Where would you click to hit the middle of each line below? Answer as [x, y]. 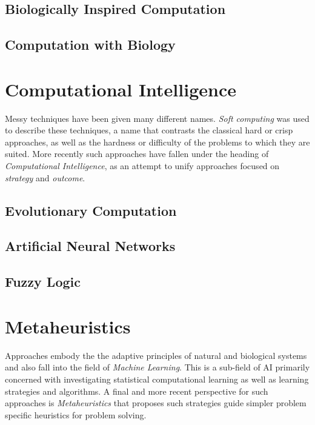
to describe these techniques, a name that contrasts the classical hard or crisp [149, 130]
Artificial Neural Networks [90, 246]
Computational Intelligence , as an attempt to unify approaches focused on [142, 166]
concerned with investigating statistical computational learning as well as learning [157, 379]
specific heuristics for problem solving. [76, 414]
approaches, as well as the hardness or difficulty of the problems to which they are [157, 142]
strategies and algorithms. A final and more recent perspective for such [137, 391]
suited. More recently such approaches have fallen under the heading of [137, 154]
